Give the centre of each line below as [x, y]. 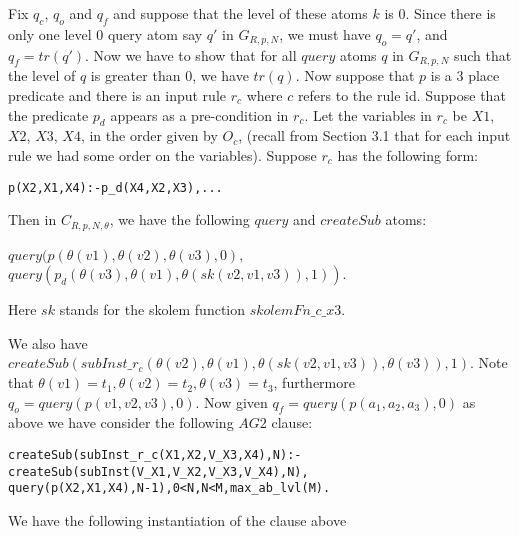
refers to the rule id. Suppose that [401, 94]
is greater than [135, 75]
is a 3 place [465, 75]
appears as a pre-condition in [199, 114]
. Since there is [450, 13]
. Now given [231, 401]
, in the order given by [149, 135]
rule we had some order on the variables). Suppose [162, 154]
